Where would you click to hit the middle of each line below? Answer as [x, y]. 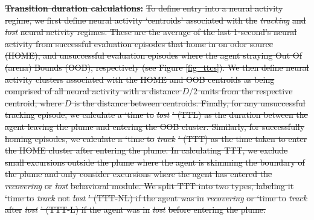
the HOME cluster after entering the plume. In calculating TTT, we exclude [146, 150]
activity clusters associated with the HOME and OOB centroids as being [140, 79]
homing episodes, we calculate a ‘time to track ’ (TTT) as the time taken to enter [156, 138]
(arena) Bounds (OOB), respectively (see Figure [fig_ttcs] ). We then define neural [157, 67]
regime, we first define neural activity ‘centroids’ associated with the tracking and [155, 20]
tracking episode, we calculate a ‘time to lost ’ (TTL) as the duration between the [156, 115]
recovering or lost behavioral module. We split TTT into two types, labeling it [149, 185]
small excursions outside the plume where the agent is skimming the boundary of [155, 162]
